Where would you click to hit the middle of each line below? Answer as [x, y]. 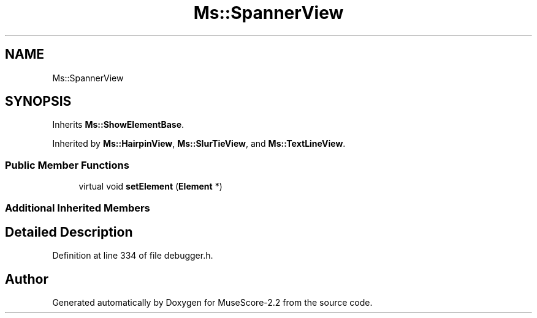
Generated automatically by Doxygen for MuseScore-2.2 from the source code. [212, 303]
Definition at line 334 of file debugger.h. [133, 256]
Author [27, 279]
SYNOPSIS [38, 102]
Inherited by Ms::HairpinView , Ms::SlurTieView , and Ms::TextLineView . [199, 144]
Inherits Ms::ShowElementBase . [118, 125]
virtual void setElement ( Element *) [150, 187]
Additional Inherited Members [78, 208]
